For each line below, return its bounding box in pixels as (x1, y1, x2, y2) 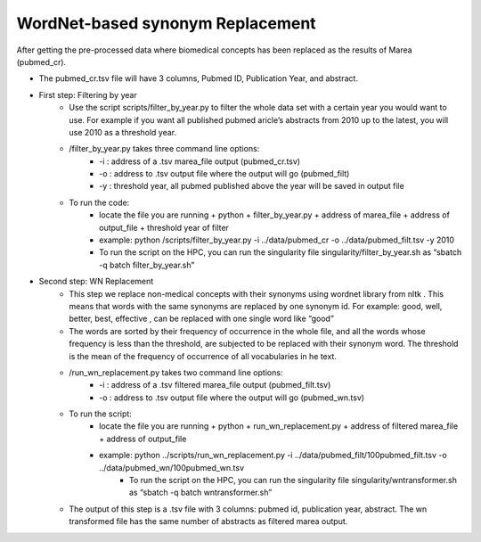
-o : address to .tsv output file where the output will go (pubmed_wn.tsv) (99, 392, 365, 403)
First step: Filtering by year (38, 89, 137, 100)
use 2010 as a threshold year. (69, 127, 177, 137)
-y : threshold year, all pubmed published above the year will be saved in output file (99, 181, 404, 192)
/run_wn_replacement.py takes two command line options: (69, 366, 283, 378)
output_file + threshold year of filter (99, 222, 229, 233)
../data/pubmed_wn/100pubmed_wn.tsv (99, 462, 245, 472)
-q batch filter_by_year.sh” (99, 259, 195, 270)
